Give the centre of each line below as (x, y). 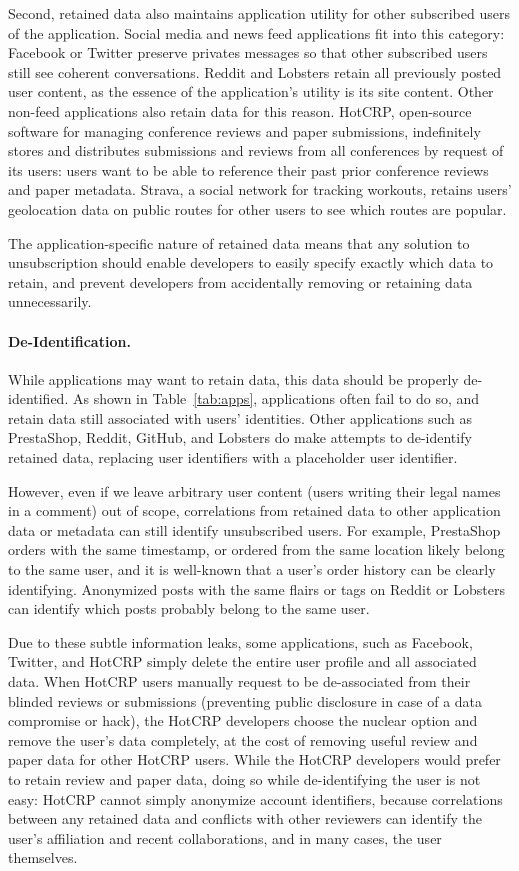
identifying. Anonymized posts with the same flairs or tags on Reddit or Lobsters (256, 588)
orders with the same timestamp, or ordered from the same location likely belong (256, 549)
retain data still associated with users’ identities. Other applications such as (240, 417)
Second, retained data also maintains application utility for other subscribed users (259, 13)
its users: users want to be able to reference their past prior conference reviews (248, 169)
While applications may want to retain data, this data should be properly (233, 378)
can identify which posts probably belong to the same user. (189, 608)
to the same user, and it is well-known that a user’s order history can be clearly (252, 569)
